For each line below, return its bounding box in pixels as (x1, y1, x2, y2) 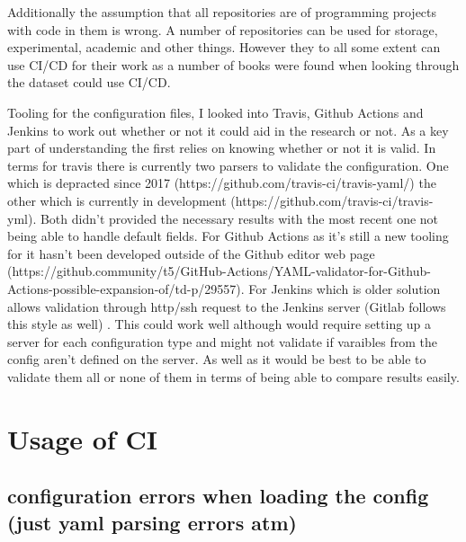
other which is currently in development (7, 191, 227, 209)
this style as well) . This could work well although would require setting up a (7, 315, 432, 333)
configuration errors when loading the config (7, 482, 429, 510)
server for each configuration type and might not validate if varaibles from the (7, 332, 437, 351)
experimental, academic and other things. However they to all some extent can (7, 38, 441, 57)
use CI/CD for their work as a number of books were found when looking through (7, 55, 460, 74)
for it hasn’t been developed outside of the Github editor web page (7, 244, 375, 262)
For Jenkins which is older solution (248, 279, 441, 298)
